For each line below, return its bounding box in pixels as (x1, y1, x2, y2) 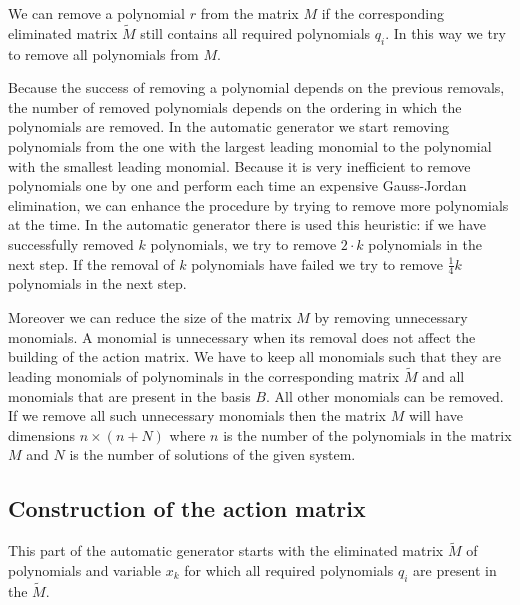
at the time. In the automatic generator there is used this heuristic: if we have (8, 214, 486, 235)
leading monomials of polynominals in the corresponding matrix (8, 365, 400, 386)
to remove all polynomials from (8, 43, 199, 64)
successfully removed (8, 233, 134, 254)
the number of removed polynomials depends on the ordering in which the (8, 96, 462, 117)
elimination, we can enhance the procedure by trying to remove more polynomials (8, 194, 509, 215)
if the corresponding (321, 3, 444, 23)
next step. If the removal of (8, 253, 175, 274)
